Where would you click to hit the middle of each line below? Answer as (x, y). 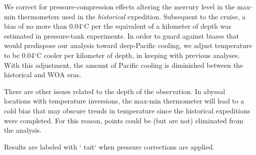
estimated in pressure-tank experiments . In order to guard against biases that (122, 35)
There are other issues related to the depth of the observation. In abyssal (115, 91)
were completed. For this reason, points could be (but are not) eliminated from (124, 120)
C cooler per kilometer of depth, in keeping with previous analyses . (138, 55)
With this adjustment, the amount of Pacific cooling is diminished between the (124, 65)
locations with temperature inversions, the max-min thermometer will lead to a (124, 101)
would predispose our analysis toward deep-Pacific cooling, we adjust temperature (128, 45)
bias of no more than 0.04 (43, 26)
